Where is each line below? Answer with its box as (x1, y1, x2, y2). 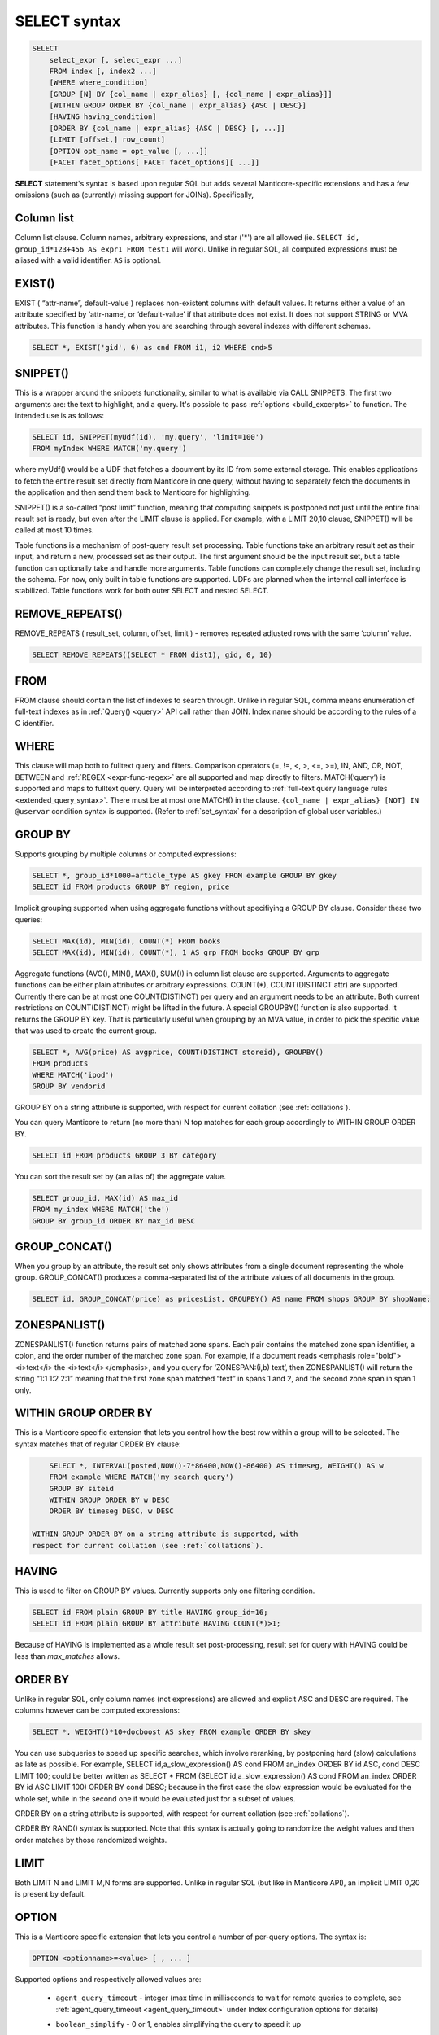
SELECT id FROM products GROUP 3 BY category (32, 1150, 217, 1160)
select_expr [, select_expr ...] (49, 55, 183, 64)
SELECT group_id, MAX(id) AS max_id (32, 1193, 179, 1202)
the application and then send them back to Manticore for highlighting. (15, 488, 251, 497)
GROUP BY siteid (49, 1484, 114, 1493)
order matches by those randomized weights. (15, 1835, 167, 1845)
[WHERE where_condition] (49, 78, 149, 87)
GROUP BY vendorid (32, 1082, 106, 1091)
